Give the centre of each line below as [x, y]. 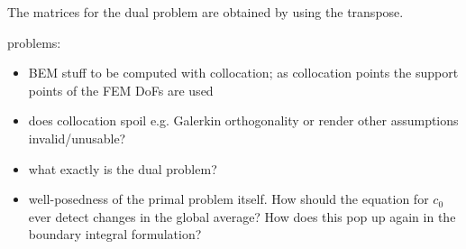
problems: [34, 42]
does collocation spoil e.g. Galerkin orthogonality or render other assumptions [243, 120]
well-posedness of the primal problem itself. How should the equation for [228, 199]
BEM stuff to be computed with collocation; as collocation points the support [243, 73]
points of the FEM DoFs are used [121, 90]
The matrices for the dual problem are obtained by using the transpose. [206, 12]
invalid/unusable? [77, 138]
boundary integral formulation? [115, 234]
